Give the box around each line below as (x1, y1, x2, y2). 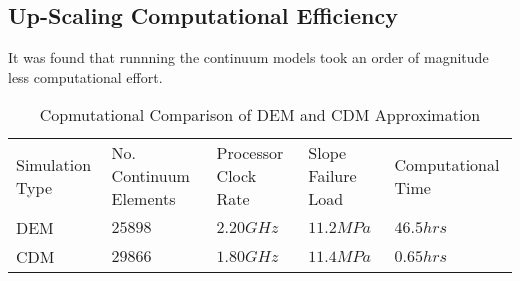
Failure (308, 164, 357, 188)
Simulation (16, 152, 92, 176)
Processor (216, 141, 284, 165)
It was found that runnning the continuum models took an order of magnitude (8, 47, 489, 68)
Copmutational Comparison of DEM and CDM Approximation (39, 103, 481, 127)
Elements (111, 187, 176, 211)
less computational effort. (8, 66, 163, 87)
